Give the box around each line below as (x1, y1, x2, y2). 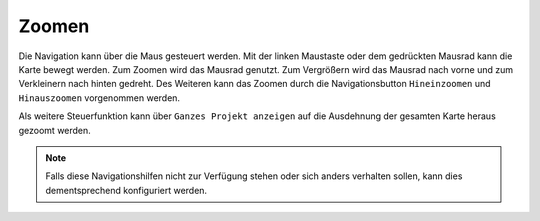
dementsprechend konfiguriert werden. (45, 184, 208, 196)
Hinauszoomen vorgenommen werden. (18, 91, 180, 104)
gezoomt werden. (18, 124, 92, 136)
